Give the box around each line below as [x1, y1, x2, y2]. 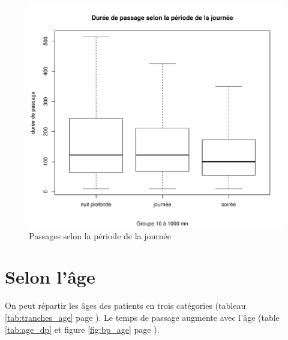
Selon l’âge [5, 264, 95, 289]
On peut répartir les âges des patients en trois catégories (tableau [5, 299, 246, 312]
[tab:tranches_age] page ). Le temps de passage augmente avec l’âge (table [5, 311, 280, 323]
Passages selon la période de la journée [29, 229, 172, 242]
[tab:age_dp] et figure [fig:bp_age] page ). [5, 323, 160, 335]
